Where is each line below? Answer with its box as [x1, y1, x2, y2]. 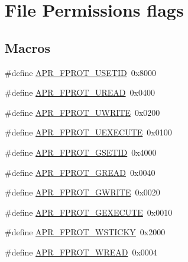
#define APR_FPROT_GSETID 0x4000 [5, 146, 157, 158]
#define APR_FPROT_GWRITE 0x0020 [5, 186, 160, 198]
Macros [5, 38, 50, 56]
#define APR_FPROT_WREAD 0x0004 [5, 245, 157, 258]
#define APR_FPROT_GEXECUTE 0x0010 [5, 206, 173, 218]
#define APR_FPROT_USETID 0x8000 [5, 66, 157, 78]
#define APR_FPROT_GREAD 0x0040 [5, 166, 155, 178]
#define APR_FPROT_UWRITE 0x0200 [5, 106, 160, 118]
